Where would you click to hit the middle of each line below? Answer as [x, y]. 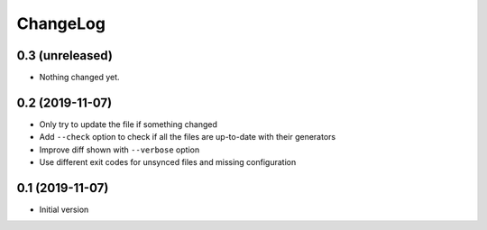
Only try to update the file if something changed [129, 124]
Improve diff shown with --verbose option [119, 150]
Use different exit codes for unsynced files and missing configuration [168, 162]
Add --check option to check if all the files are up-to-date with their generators [188, 137]
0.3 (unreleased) [64, 55]
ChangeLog [61, 23]
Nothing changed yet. [80, 78]
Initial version [64, 210]
